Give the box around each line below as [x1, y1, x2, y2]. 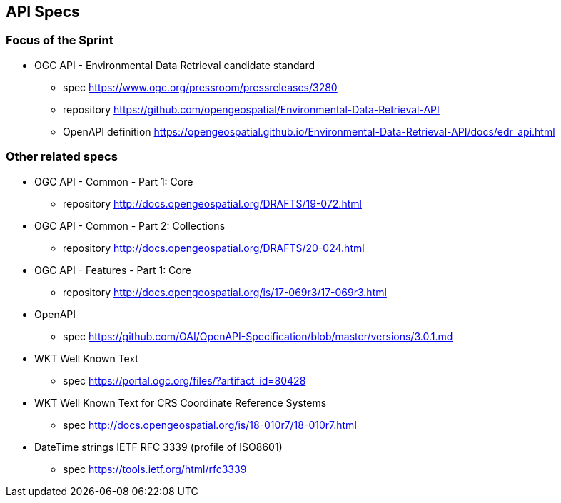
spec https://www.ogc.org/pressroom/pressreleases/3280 [63, 81, 338, 93]
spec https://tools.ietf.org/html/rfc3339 [63, 462, 247, 475]
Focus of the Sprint [6, 33, 113, 48]
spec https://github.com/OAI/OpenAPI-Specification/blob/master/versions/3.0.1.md [63, 330, 453, 342]
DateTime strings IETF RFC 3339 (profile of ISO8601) [34, 440, 283, 453]
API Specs [6, 3, 80, 21]
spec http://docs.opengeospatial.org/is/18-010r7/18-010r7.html [63, 418, 357, 431]
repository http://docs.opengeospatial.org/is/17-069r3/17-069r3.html [63, 285, 387, 298]
